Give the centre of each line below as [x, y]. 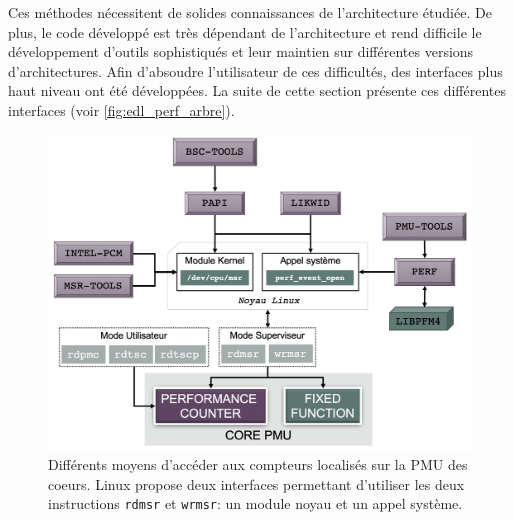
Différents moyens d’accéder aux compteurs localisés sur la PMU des [258, 464]
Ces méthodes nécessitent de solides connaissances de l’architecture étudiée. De [250, 12]
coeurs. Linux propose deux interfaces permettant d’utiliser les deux [256, 483]
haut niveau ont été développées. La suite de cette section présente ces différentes [257, 90]
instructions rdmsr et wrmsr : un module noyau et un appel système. [255, 503]
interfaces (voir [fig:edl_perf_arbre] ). [121, 109]
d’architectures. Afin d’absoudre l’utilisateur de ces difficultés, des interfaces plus [255, 70]
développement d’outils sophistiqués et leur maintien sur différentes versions [241, 51]
